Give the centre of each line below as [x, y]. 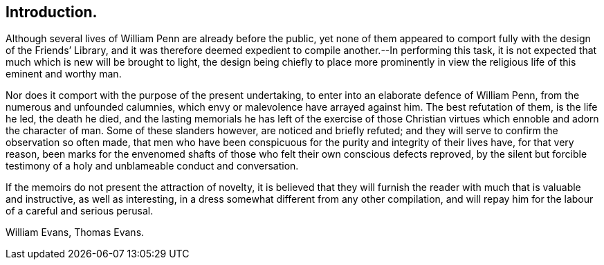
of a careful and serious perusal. [80, 211]
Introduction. [52, 12]
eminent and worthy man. [64, 74]
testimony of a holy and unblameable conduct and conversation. [152, 166]
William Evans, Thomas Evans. [75, 232]
